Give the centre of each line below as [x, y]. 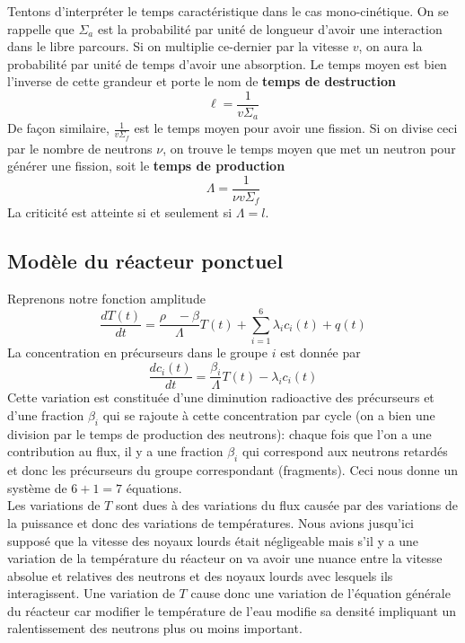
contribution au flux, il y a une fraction [115, 451]
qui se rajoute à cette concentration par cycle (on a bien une [269, 414]
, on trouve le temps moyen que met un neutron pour [309, 148]
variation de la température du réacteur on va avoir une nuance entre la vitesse [225, 558]
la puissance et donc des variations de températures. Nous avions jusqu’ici [211, 522]
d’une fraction [46, 414]
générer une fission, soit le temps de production [146, 166]
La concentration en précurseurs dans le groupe [137, 352]
